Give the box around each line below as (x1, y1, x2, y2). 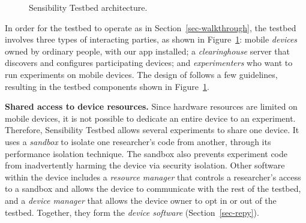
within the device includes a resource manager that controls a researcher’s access (5, 170, 301, 183)
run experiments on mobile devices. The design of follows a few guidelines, (5, 68, 278, 80)
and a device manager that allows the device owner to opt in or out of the (5, 194, 277, 206)
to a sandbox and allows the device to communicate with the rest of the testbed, (5, 182, 301, 195)
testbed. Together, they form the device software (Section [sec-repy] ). (5, 206, 259, 218)
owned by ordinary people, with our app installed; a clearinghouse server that (5, 44, 290, 57)
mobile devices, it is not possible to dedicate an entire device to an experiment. (5, 111, 296, 124)
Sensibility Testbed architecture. (29, 1, 148, 13)
